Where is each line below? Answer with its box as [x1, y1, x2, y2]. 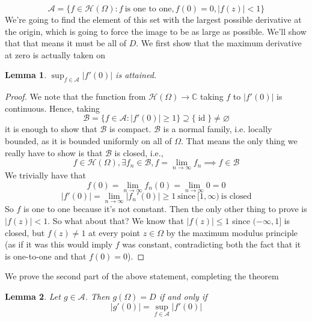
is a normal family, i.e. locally [163, 123, 272, 135]
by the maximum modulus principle [166, 226, 298, 238]
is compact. [109, 123, 151, 135]
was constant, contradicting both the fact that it [122, 238, 301, 251]
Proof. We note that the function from [5, 90, 146, 103]
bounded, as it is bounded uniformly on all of [5, 134, 172, 147]
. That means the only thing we [181, 134, 298, 147]
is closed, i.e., [114, 146, 164, 159]
